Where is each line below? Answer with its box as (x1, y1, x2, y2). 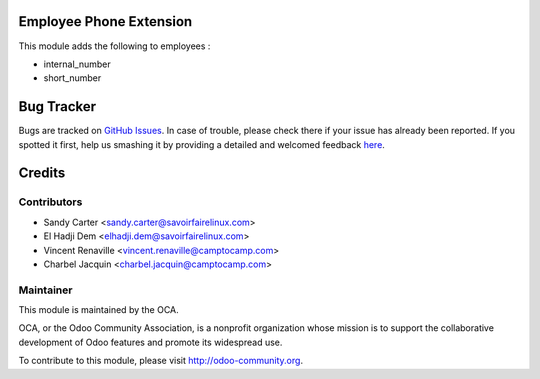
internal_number (43, 58, 111, 70)
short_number (43, 72, 102, 84)
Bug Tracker (18, 98, 97, 115)
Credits (18, 165, 66, 182)
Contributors (18, 195, 83, 209)
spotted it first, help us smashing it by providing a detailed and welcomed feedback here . (18, 138, 385, 150)
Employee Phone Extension (18, 13, 193, 30)
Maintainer (18, 283, 73, 297)
